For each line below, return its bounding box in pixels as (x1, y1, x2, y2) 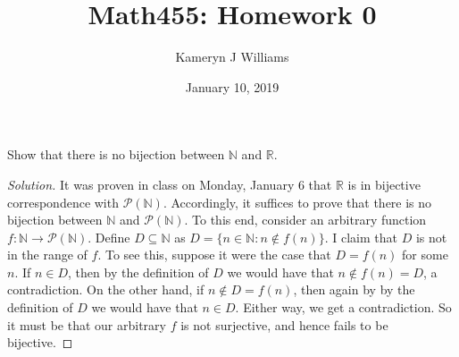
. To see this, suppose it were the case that (97, 245, 331, 264)
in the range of (7, 245, 88, 264)
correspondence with (7, 192, 119, 211)
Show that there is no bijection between (7, 145, 225, 164)
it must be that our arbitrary (7, 315, 166, 334)
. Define (88, 227, 130, 246)
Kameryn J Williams (175, 47, 289, 66)
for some (402, 245, 448, 264)
